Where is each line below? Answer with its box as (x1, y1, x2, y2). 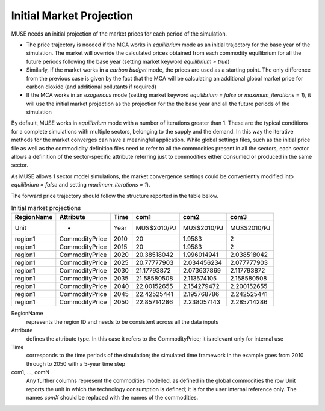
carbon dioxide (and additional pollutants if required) (26, 83, 156, 90)
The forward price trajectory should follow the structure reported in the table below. (11, 192, 219, 199)
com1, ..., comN (11, 369, 50, 376)
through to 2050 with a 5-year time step (26, 360, 126, 367)
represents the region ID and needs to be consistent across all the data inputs (26, 318, 219, 325)
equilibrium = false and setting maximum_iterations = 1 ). (11, 181, 150, 188)
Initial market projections (11, 204, 81, 212)
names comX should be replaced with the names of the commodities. (26, 394, 199, 401)
